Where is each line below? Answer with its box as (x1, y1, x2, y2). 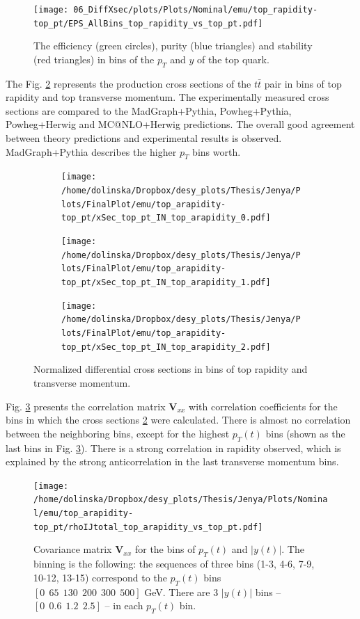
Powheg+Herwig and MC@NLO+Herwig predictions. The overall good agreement (6, 117, 355, 131)
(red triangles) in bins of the (33, 51, 155, 66)
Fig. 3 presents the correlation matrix (6, 399, 166, 413)
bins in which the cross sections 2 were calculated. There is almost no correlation (6, 412, 351, 427)
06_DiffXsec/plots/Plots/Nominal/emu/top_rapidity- (73, 5, 318, 15)
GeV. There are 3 (144, 584, 219, 599)
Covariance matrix (33, 542, 112, 556)
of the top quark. (196, 51, 269, 66)
